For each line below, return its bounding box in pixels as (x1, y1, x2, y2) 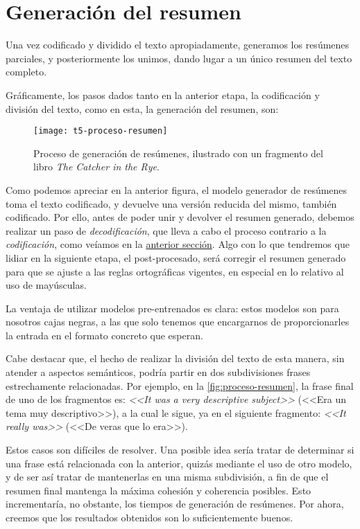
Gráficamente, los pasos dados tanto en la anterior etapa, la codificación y (6, 87, 320, 102)
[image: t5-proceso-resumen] (33, 126, 168, 136)
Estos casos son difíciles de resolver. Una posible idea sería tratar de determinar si (6, 442, 354, 457)
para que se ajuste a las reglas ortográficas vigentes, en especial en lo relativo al (6, 264, 344, 278)
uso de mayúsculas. (6, 278, 87, 292)
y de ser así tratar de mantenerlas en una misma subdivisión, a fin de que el (6, 469, 329, 484)
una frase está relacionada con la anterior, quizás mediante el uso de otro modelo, (6, 456, 352, 470)
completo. (6, 64, 47, 79)
